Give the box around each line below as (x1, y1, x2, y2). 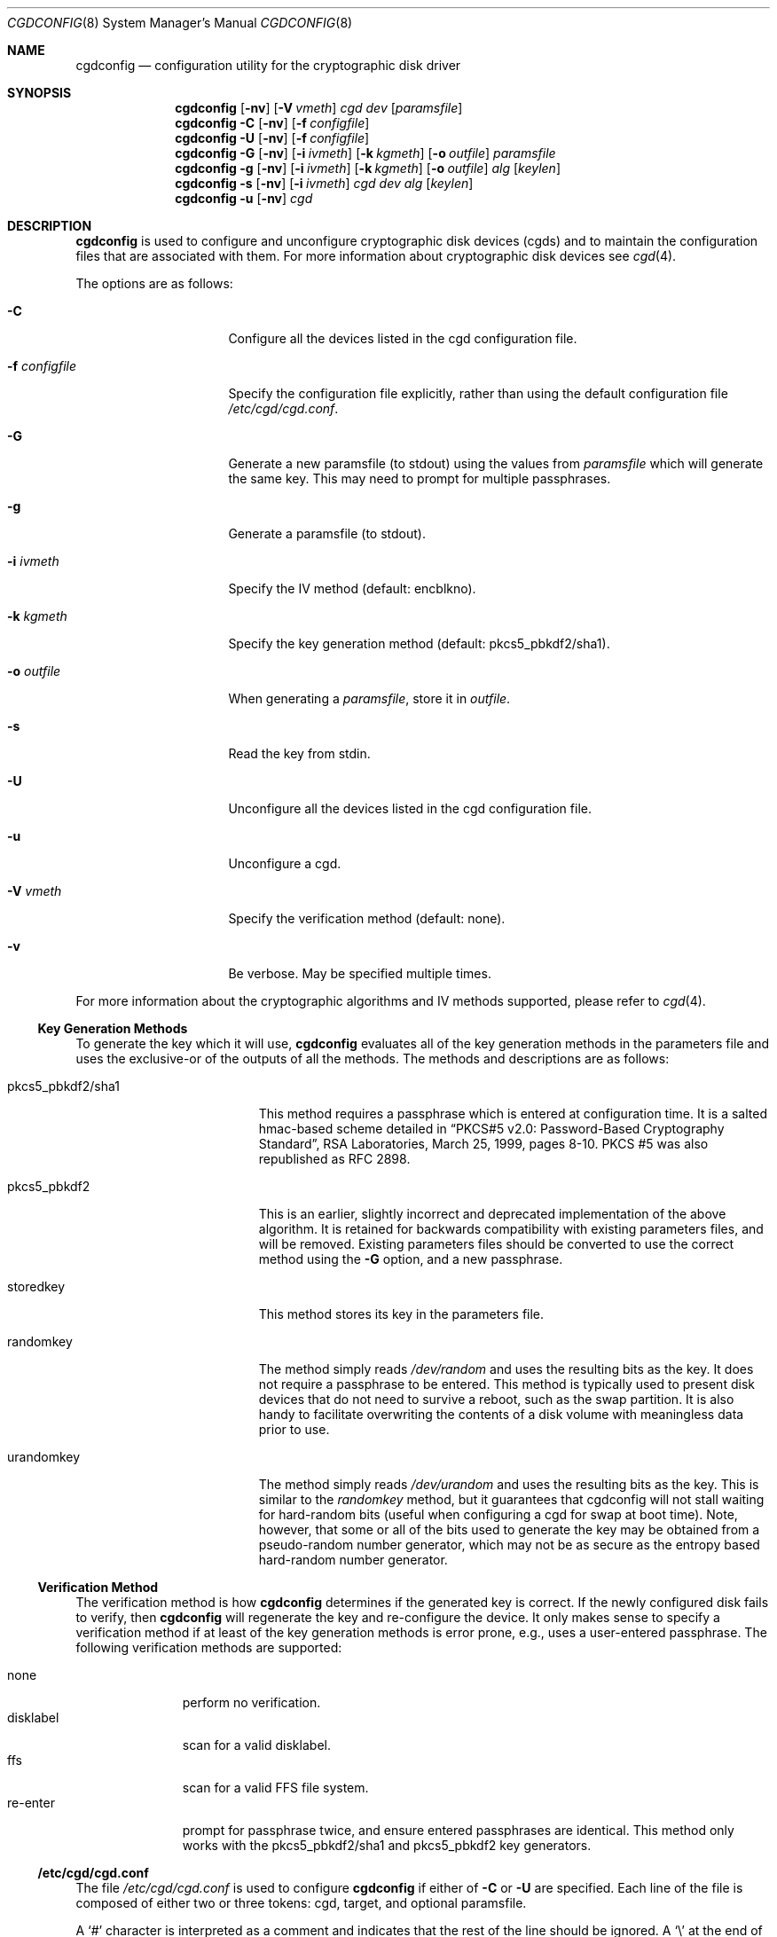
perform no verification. (182, 1695, 321, 1710)
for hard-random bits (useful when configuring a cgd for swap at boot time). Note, (258, 1507, 738, 1522)
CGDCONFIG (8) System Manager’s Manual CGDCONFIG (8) (7, 15, 353, 30)
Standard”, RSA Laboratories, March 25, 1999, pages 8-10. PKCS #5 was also (258, 1136, 709, 1151)
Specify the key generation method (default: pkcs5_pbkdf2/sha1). (228, 636, 610, 651)
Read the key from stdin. (228, 746, 371, 761)
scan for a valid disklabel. (182, 1737, 331, 1753)
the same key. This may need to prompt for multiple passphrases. (228, 471, 611, 486)
